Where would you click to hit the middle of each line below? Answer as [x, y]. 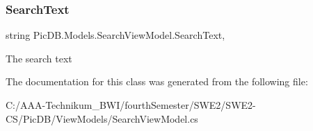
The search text [39, 58]
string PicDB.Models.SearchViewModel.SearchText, [115, 35]
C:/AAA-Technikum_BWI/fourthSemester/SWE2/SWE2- [131, 105]
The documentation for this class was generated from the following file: [157, 81]
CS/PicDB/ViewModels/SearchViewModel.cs [102, 118]
